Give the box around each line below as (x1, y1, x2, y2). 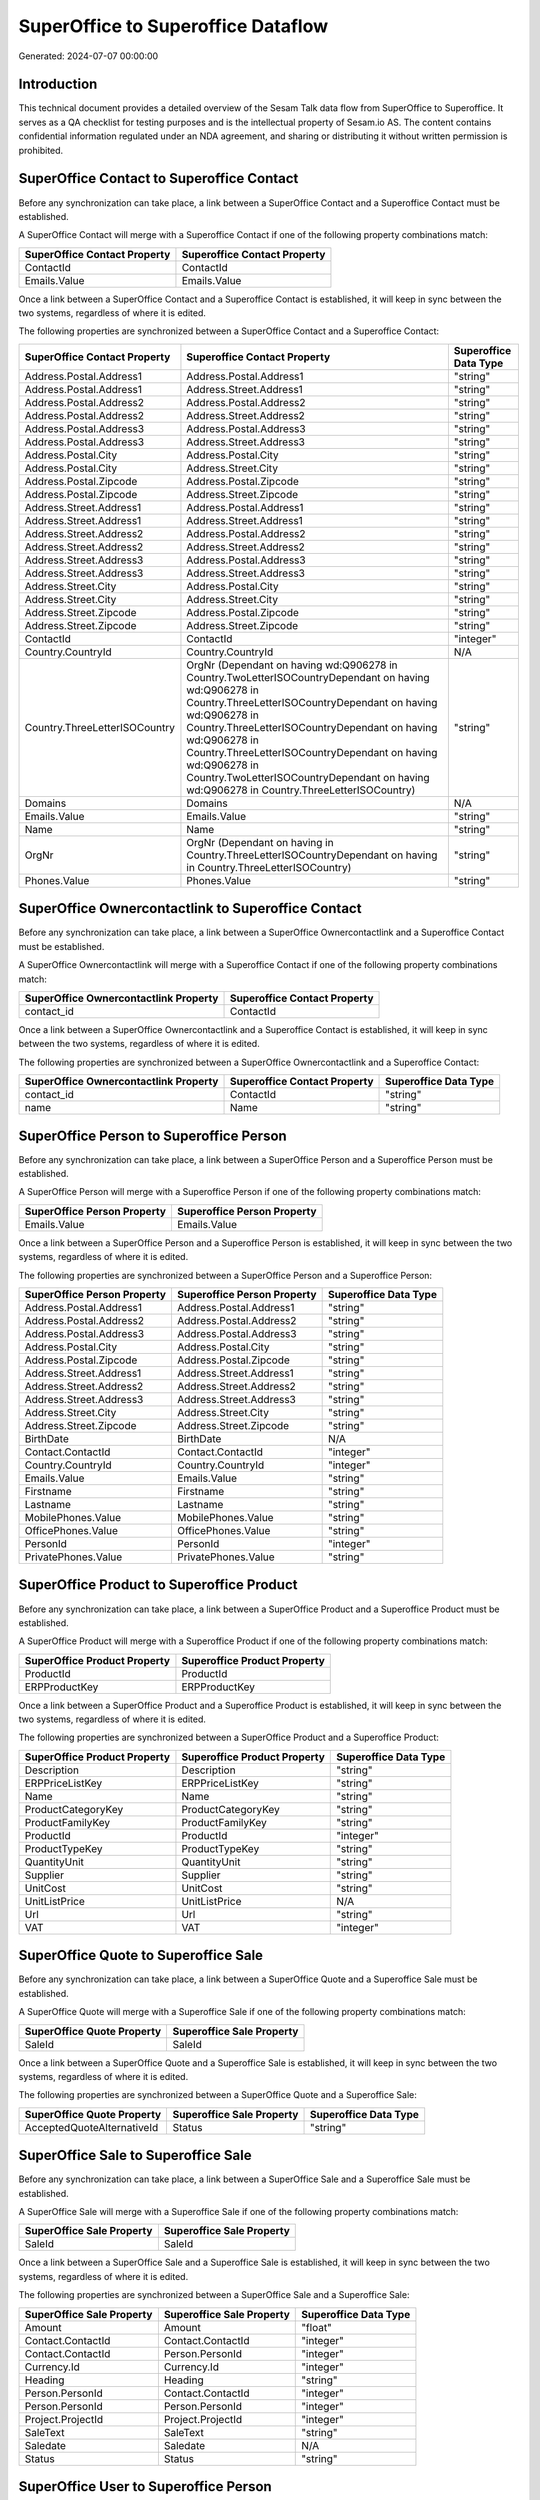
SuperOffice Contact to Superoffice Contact (18, 170, 299, 187)
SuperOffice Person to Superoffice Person (18, 1127, 287, 1144)
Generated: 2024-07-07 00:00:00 (18, 50, 159, 62)
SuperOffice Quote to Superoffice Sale (18, 1947, 264, 1964)
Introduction (18, 76, 98, 93)
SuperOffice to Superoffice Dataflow (18, 15, 329, 37)
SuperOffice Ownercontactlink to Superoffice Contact (18, 900, 362, 917)
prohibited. (18, 144, 64, 156)
